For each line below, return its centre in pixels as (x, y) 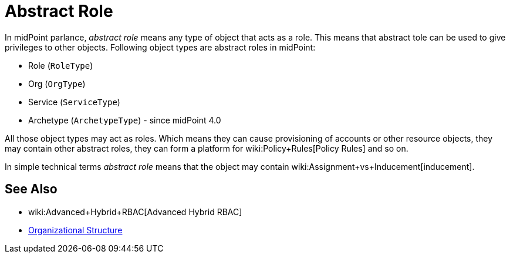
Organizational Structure (75, 230)
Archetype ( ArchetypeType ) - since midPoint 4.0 (125, 120)
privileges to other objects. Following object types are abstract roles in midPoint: (160, 47)
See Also (31, 189)
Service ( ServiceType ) (74, 102)
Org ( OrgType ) (57, 83)
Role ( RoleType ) (61, 65)
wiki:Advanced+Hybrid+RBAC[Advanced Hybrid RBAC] (135, 212)
